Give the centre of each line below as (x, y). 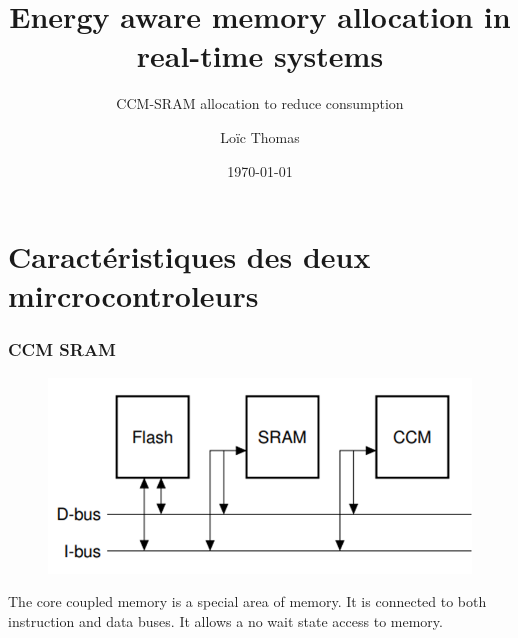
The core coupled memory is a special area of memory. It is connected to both (247, 601)
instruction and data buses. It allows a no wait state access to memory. (225, 621)
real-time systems (260, 55)
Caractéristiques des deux (189, 256)
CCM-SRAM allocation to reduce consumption (260, 103)
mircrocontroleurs (133, 295)
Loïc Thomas (260, 136)
